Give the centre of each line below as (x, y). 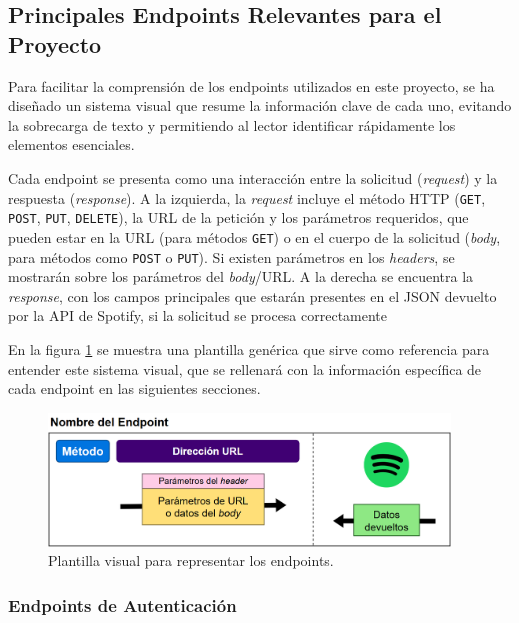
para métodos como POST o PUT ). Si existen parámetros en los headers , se (231, 256)
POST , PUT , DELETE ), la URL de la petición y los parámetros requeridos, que (238, 217)
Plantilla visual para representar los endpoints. (191, 560)
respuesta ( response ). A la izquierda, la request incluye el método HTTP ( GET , (247, 197)
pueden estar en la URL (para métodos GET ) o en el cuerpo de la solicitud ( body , (254, 236)
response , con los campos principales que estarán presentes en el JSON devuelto (252, 295)
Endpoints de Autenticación (122, 604)
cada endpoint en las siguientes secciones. (134, 388)
